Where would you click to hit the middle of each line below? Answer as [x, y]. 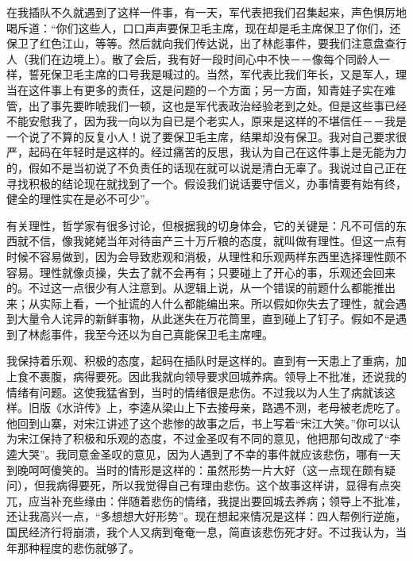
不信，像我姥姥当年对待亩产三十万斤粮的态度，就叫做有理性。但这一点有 [217, 241]
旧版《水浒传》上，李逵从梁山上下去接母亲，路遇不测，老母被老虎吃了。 [217, 407]
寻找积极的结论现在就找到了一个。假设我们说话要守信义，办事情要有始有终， [206, 183]
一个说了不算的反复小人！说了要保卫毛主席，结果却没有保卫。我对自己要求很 [206, 136]
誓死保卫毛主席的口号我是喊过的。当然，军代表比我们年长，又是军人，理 [217, 74]
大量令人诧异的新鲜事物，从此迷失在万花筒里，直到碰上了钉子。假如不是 [206, 319]
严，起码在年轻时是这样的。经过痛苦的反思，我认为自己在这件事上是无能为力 [206, 152]
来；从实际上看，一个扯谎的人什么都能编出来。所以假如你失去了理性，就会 [201, 303]
